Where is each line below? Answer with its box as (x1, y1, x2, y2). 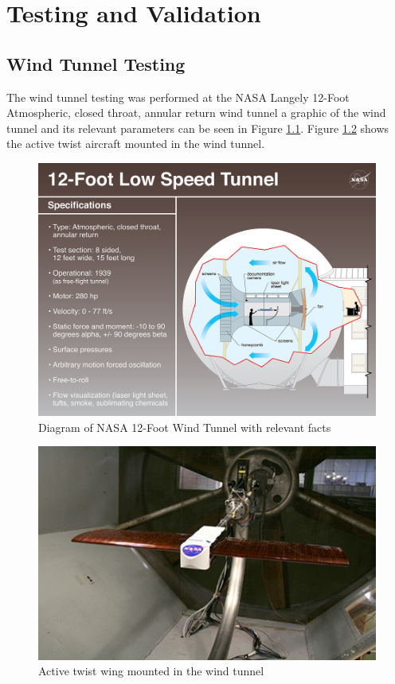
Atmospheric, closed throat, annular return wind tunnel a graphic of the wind (6, 104, 386, 121)
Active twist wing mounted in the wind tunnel (38, 663, 264, 679)
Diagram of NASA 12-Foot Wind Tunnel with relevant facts (38, 418, 331, 435)
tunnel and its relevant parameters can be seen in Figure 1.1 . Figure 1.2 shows (6, 119, 389, 136)
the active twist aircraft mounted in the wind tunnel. (6, 135, 265, 152)
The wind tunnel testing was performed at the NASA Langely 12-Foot (6, 88, 350, 105)
